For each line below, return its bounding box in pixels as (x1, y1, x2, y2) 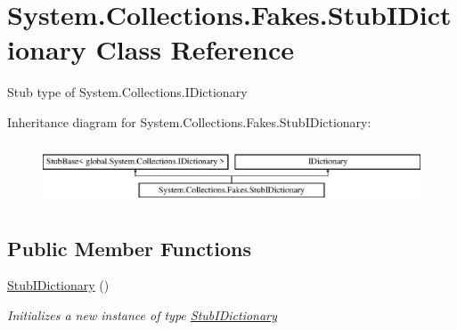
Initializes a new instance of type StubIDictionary (7, 306, 277, 325)
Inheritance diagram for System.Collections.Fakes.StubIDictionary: (7, 112, 371, 131)
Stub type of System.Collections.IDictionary (7, 83, 248, 101)
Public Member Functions (7, 234, 251, 262)
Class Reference (95, 31, 295, 68)
